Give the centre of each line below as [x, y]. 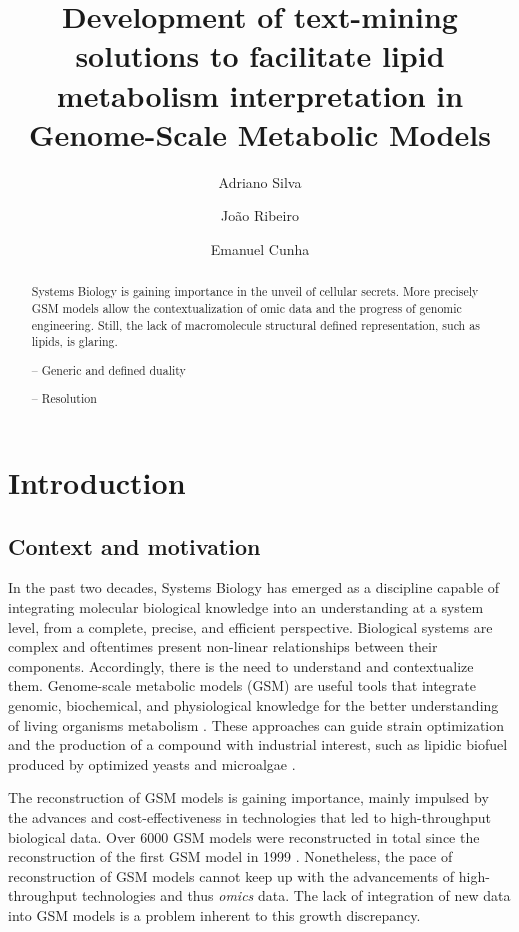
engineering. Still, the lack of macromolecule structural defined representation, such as [255, 324]
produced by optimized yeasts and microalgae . [152, 763]
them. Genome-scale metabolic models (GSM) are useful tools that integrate [242, 685]
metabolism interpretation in [260, 94]
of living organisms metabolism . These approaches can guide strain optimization [256, 724]
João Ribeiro [260, 215]
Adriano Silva [260, 181]
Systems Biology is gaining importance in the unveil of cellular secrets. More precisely [255, 291]
